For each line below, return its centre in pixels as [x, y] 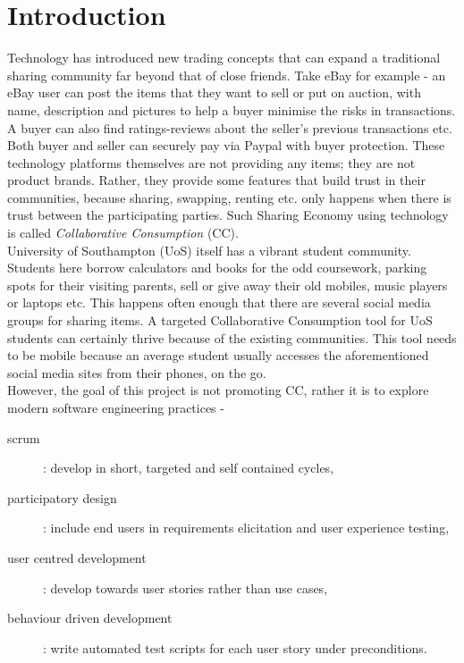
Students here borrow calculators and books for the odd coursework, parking [217, 268]
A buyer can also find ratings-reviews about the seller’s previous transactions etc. [230, 127]
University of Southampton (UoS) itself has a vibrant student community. [209, 250]
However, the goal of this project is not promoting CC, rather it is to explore [218, 390]
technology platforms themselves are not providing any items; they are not [211, 162]
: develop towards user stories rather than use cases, [186, 587]
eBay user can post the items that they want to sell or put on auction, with [214, 92]
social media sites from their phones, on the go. [137, 372]
